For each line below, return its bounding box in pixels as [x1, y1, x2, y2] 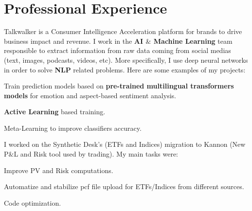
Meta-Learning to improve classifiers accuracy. [4, 123, 142, 133]
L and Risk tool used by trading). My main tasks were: [14, 149, 179, 159]
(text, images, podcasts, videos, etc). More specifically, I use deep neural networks [4, 54, 248, 65]
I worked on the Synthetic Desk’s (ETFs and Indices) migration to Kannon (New [4, 139, 246, 149]
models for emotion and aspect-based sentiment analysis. [4, 90, 176, 100]
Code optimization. [4, 197, 61, 208]
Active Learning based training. [4, 106, 106, 117]
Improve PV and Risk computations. [4, 165, 113, 175]
